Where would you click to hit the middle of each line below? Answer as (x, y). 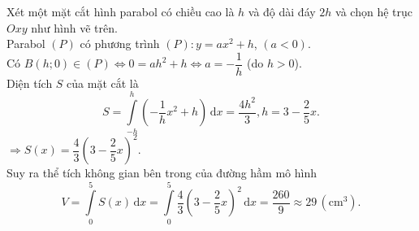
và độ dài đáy (282, 11)
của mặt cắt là (103, 83)
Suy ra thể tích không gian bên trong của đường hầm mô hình (162, 173)
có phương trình (120, 44)
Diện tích (30, 83)
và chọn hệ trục (374, 11)
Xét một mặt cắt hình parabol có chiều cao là (121, 11)
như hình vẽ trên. (74, 27)
